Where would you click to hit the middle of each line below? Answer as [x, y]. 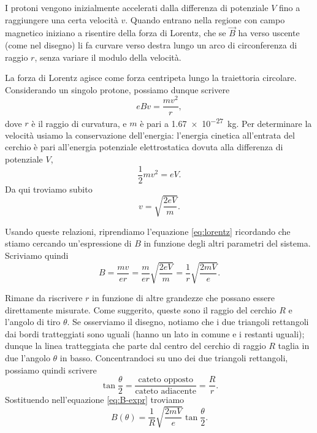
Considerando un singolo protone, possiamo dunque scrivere [117, 89]
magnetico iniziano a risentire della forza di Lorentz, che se [116, 33]
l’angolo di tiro [33, 322]
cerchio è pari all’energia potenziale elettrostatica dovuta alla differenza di [144, 147]
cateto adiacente [166, 392]
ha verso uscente [269, 33]
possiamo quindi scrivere [51, 370]
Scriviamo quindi [37, 255]
